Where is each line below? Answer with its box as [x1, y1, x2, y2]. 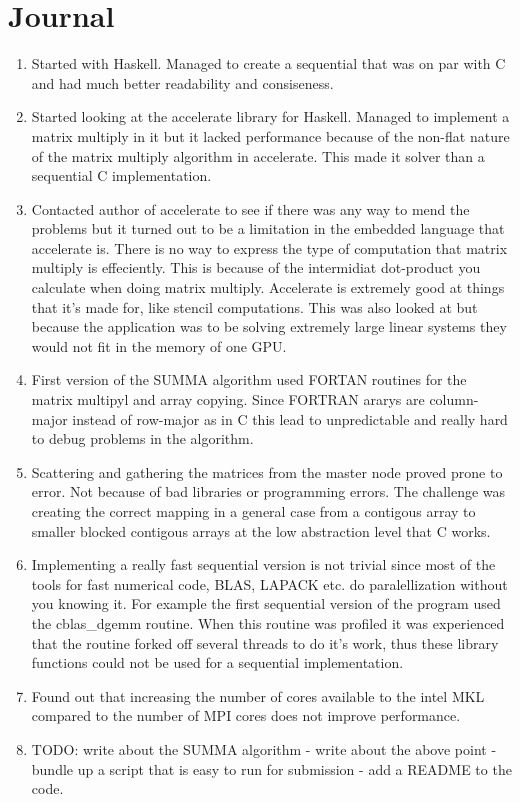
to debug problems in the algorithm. [31, 428, 254, 449]
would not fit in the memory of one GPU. [31, 335, 287, 356]
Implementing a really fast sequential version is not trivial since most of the [31, 554, 496, 575]
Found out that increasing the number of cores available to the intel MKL [31, 685, 485, 706]
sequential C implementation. [31, 165, 212, 186]
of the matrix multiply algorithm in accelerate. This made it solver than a [31, 145, 485, 166]
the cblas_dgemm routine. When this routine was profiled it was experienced [31, 612, 505, 633]
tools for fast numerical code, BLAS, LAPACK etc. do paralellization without [31, 573, 508, 594]
